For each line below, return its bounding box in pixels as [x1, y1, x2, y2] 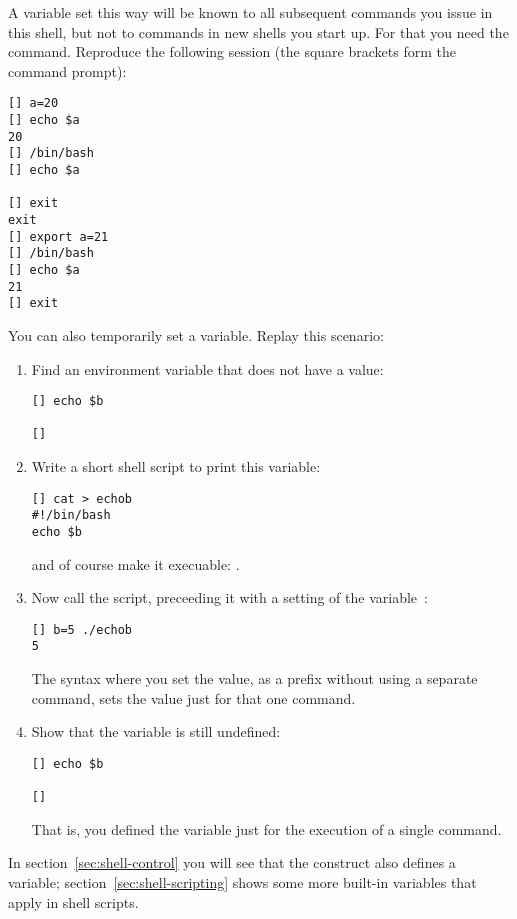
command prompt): [8, 60, 127, 81]
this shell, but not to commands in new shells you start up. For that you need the [8, 21, 509, 42]
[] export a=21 [8, 229, 109, 244]
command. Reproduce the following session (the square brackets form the [8, 41, 456, 62]
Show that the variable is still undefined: [31, 721, 281, 742]
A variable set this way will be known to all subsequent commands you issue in [8, 2, 493, 22]
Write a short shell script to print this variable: [31, 456, 321, 477]
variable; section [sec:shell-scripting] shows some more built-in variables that [8, 872, 477, 893]
